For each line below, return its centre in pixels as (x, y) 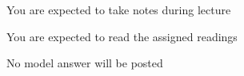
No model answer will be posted (85, 63)
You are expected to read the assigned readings (122, 36)
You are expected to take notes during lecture (119, 9)
